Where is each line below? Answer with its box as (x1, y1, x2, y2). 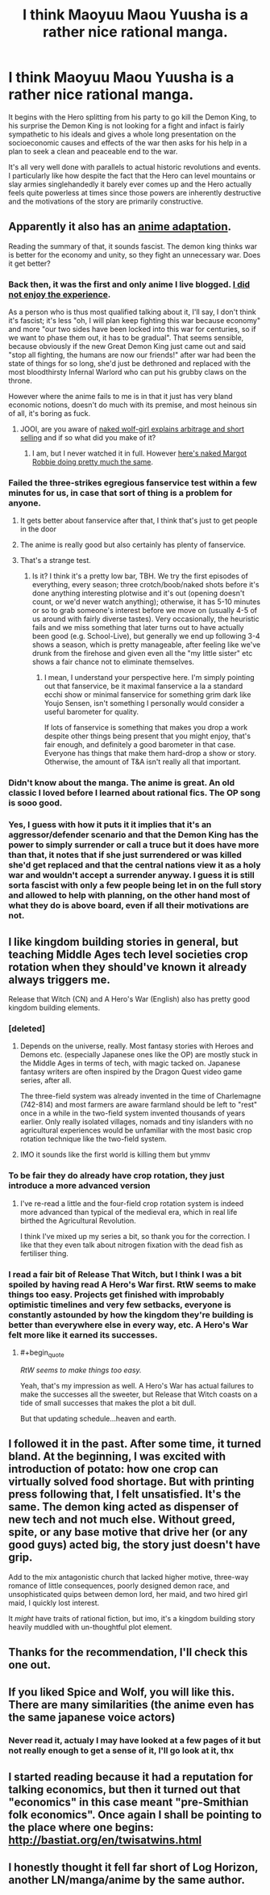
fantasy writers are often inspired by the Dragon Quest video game (19, 1067, 243, 1077)
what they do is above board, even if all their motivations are (8, 900, 250, 911)
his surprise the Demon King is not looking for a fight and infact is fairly (8, 120, 245, 130)
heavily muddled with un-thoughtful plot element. (8, 1622, 172, 1632)
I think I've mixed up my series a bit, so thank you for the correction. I (19, 1231, 251, 1241)
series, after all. (19, 1076, 72, 1086)
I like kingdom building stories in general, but (8, 935, 239, 948)
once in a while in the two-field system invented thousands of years (19, 1108, 246, 1118)
